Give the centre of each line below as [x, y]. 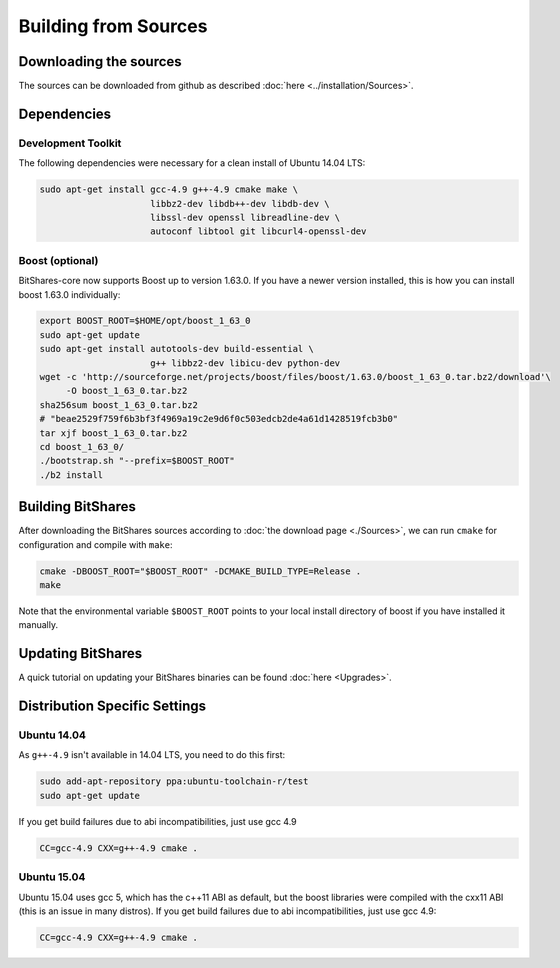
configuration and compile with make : [95, 544]
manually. [38, 625]
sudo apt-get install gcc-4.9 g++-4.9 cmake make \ [169, 189]
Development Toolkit [70, 143]
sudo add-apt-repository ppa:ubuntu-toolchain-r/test [174, 781]
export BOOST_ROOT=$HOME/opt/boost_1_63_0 [145, 321]
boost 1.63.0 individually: [69, 294]
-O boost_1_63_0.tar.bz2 [126, 391]
